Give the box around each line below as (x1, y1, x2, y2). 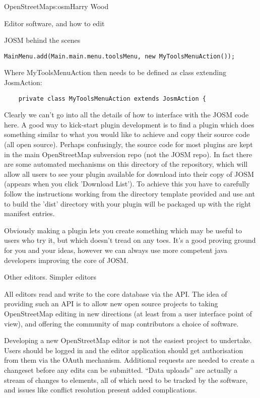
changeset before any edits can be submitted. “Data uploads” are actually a (4, 364, 238, 375)
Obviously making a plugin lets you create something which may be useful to (4, 225, 242, 235)
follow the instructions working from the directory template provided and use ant (4, 188, 255, 199)
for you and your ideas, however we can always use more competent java (4, 245, 227, 255)
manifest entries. (4, 208, 55, 219)
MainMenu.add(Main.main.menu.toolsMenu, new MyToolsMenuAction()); (4, 52, 235, 60)
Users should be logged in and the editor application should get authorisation (4, 345, 243, 355)
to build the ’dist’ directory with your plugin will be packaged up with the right (4, 198, 251, 209)
